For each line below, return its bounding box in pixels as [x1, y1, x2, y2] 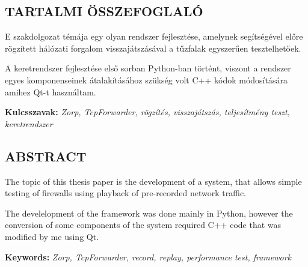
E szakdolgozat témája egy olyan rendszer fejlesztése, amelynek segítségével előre [5, 30, 303, 43]
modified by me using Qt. [5, 230, 99, 242]
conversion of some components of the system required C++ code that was [5, 218, 282, 231]
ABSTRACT [5, 146, 87, 165]
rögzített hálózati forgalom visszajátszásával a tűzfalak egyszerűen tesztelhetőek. [5, 41, 301, 54]
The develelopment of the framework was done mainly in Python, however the [5, 206, 293, 219]
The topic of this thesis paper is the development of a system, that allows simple [5, 175, 302, 187]
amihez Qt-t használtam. [5, 85, 96, 98]
